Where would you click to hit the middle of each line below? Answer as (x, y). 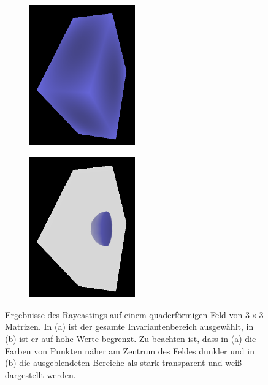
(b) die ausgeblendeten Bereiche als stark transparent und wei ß (124, 363)
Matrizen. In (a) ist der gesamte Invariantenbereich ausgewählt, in (129, 326)
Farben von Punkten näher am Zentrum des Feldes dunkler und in (130, 350)
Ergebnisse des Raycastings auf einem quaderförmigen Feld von (124, 314)
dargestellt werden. (40, 374)
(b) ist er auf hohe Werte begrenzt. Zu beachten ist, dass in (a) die (131, 339)
